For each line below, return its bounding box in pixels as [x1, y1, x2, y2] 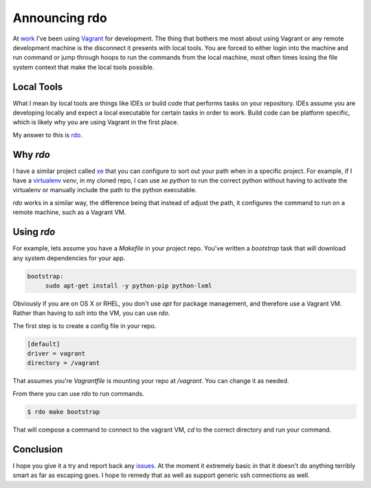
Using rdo [12, 226, 56, 238]
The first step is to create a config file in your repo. [12, 321, 157, 329]
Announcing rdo [12, 10, 108, 25]
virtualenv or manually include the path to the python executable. [12, 186, 197, 194]
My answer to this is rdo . [12, 130, 82, 139]
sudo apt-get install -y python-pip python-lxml [45, 281, 212, 290]
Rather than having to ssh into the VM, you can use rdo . [12, 309, 170, 317]
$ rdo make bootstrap [27, 408, 100, 415]
